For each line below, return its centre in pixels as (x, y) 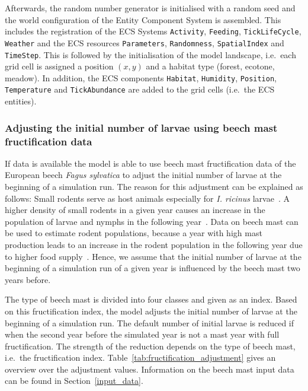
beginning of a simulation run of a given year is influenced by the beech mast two (153, 268)
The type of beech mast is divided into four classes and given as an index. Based (151, 299)
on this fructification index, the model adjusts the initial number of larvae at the (151, 311)
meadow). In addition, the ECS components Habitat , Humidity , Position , (141, 77)
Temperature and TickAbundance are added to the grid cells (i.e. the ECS (140, 89)
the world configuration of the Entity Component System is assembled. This (143, 19)
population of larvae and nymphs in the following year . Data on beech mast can (152, 221)
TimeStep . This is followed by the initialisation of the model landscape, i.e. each (150, 54)
